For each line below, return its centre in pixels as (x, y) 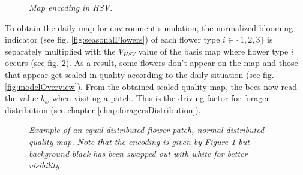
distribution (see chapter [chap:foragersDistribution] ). (103, 109)
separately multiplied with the (60, 51)
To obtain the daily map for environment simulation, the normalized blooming (149, 27)
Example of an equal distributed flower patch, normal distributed (147, 130)
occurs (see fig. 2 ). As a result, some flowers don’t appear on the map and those (151, 63)
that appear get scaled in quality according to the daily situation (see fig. (139, 74)
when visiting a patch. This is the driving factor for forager (160, 98)
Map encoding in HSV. (71, 7)
